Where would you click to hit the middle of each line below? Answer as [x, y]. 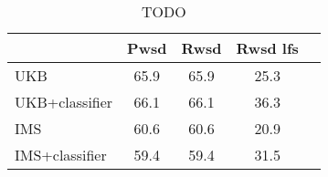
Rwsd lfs [267, 48]
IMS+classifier [61, 155]
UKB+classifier [64, 102]
